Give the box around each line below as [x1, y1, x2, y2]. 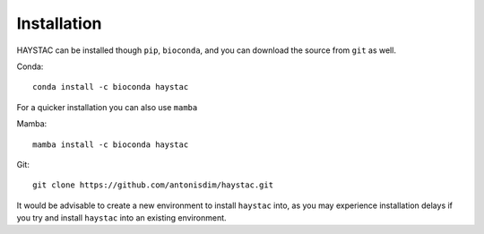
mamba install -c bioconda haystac [32, 139, 189, 150]
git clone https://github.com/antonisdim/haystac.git [32, 180, 273, 190]
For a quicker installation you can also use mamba [16, 101, 198, 112]
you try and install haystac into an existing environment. [16, 212, 228, 223]
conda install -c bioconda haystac [32, 82, 189, 92]
